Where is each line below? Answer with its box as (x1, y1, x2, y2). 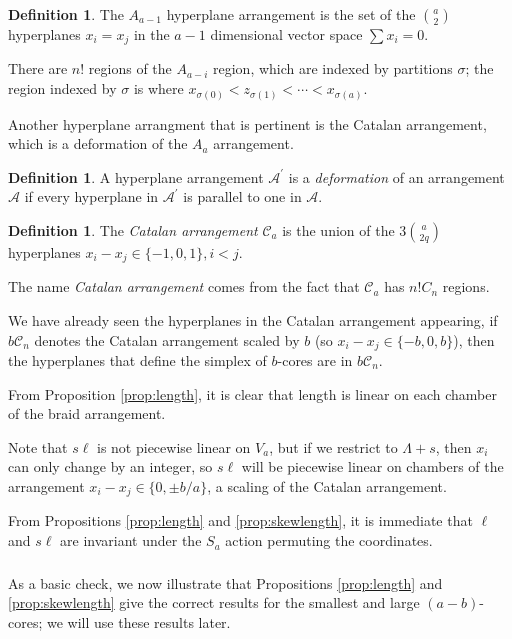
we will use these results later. (46, 611, 231, 632)
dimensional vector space (210, 24, 363, 44)
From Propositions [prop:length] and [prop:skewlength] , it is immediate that (8, 510, 473, 531)
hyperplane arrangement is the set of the (166, 4, 416, 24)
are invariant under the (60, 530, 202, 551)
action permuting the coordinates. (225, 530, 433, 551)
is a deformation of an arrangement (288, 166, 505, 187)
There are (8, 58, 68, 79)
